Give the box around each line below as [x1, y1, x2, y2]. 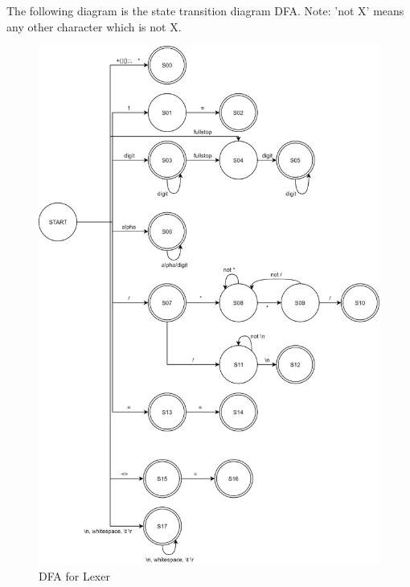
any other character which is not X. [6, 18, 182, 35]
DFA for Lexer [39, 567, 110, 584]
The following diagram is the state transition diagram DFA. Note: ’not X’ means [6, 2, 404, 18]
